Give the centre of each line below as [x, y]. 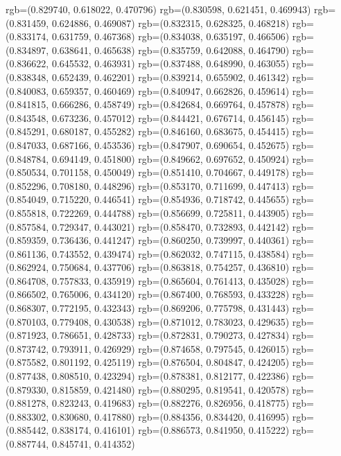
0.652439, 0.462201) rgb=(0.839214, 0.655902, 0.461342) [170, 77]
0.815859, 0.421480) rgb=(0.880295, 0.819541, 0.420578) [170, 389]
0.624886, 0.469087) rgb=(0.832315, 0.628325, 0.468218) [170, 23]
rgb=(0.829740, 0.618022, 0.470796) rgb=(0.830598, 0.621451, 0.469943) [158, 9]
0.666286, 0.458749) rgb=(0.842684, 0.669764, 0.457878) [170, 104]
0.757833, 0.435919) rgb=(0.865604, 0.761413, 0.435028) [170, 280]
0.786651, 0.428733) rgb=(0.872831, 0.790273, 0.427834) [170, 335]
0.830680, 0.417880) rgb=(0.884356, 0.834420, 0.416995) [170, 416]
